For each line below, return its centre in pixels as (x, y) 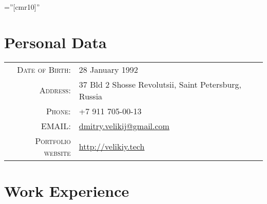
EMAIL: (56, 126)
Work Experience (67, 190)
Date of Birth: (44, 69)
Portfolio (53, 140)
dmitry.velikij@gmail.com (124, 126)
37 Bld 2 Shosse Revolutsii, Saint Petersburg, (160, 84)
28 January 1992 (108, 69)
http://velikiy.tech (112, 147)
